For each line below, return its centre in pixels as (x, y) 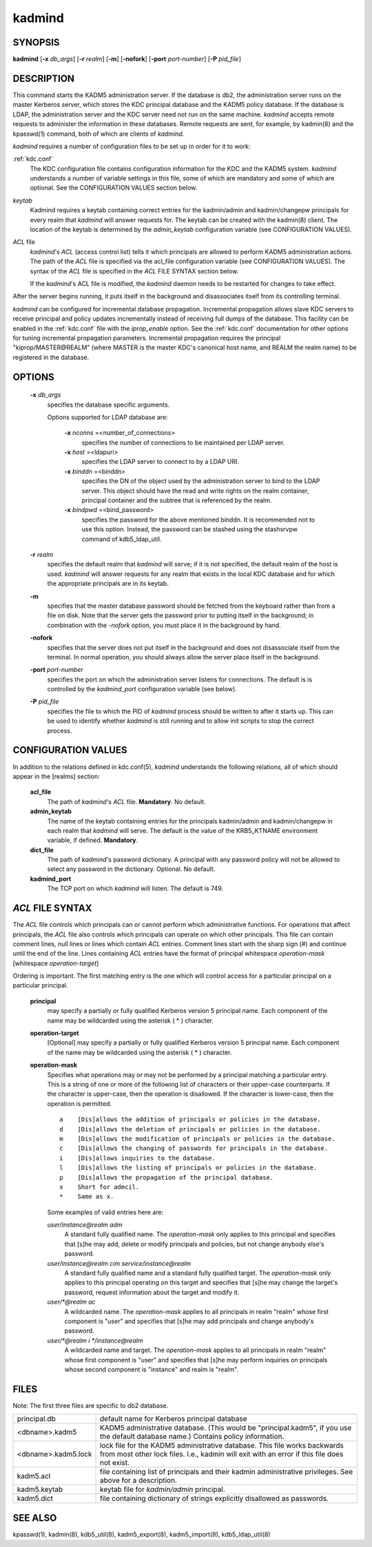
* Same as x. (87, 1197)
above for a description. (138, 1480)
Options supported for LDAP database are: (107, 417)
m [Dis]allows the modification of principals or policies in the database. (197, 1138)
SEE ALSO (35, 1518)
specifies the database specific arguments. (108, 404)
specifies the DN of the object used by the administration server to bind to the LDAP (201, 481)
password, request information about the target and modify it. (152, 1292)
